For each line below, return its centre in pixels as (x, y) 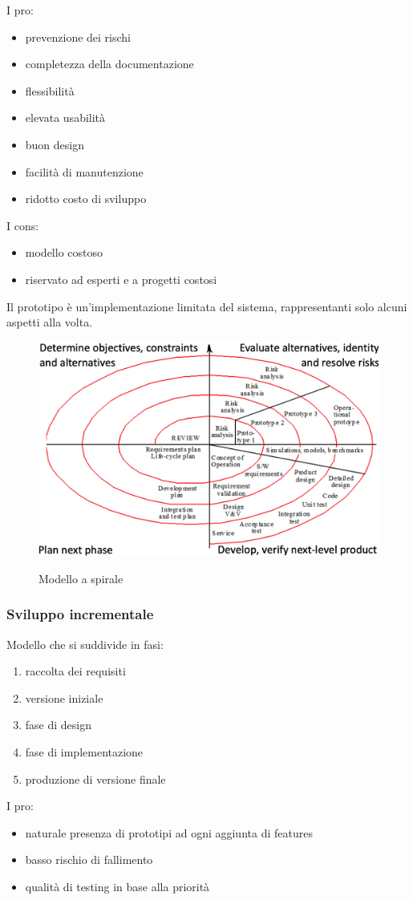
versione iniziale (64, 697)
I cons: (23, 225)
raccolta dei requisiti (75, 671)
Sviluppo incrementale (80, 614)
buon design (55, 144)
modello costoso (64, 252)
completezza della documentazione (109, 64)
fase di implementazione (84, 751)
